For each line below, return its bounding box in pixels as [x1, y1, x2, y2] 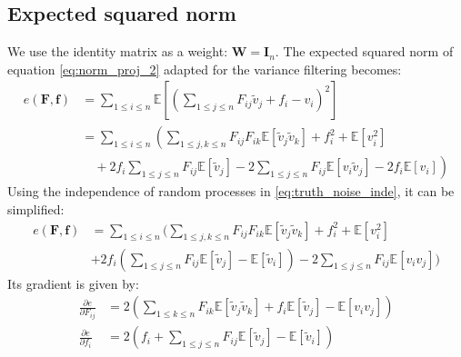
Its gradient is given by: [7, 273, 139, 293]
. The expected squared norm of [275, 42, 454, 61]
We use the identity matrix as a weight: [7, 42, 228, 61]
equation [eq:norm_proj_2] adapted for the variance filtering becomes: [7, 59, 402, 78]
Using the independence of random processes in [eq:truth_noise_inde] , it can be [7, 182, 455, 201]
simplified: [7, 200, 65, 219]
